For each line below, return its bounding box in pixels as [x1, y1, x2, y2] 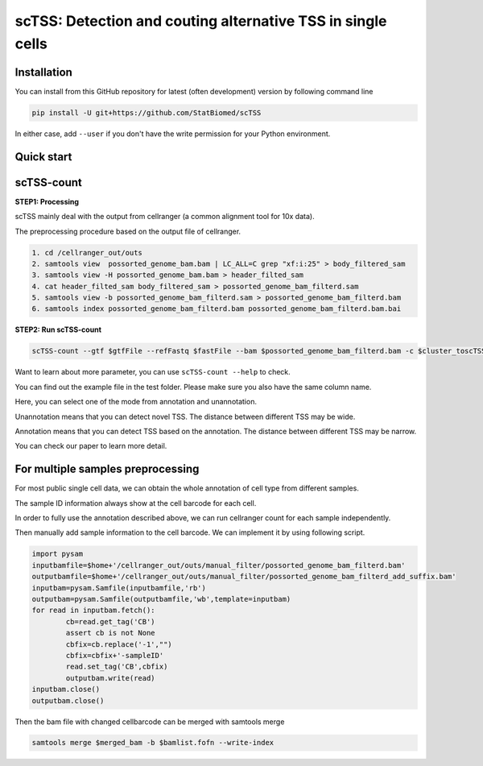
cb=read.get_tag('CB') [65, 617, 156, 626]
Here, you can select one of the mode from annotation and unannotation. [14, 397, 258, 407]
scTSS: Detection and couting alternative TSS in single [14, 12, 387, 30]
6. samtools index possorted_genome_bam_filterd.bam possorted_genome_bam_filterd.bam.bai [31, 304, 402, 313]
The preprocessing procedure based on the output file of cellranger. [14, 226, 242, 236]
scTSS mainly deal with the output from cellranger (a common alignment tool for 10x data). [14, 212, 315, 222]
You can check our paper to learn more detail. [14, 441, 167, 451]
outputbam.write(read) [65, 673, 156, 682]
